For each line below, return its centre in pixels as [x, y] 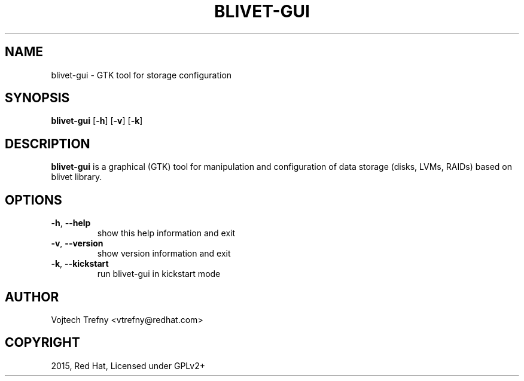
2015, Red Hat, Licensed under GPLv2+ [128, 365]
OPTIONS [33, 200]
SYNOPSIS [37, 98]
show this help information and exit [166, 233]
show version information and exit [164, 254]
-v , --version [77, 243]
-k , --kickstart [80, 264]
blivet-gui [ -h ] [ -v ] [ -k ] [97, 121]
